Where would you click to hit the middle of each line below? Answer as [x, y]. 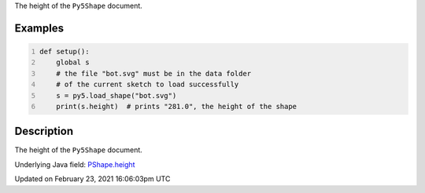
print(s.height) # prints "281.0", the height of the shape [177, 106]
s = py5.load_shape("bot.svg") [116, 95]
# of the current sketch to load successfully [148, 85]
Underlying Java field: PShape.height [75, 164]
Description [44, 131]
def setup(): [65, 51]
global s [73, 62]
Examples [39, 28]
